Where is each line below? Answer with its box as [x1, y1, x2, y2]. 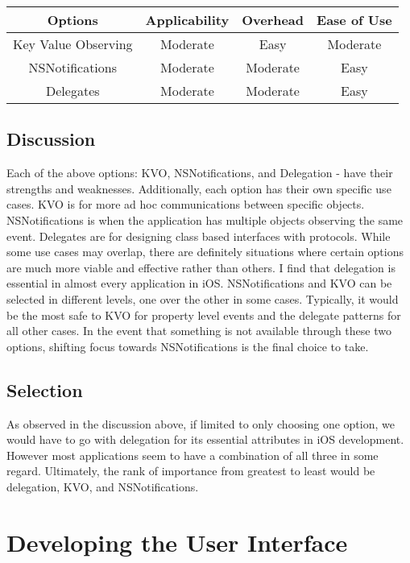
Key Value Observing [13, 35, 133, 53]
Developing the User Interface [6, 525, 348, 558]
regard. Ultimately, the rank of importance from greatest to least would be [6, 462, 375, 479]
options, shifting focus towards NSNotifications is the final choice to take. [6, 337, 369, 354]
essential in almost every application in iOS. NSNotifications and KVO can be [6, 275, 392, 292]
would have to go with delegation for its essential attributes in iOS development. [6, 431, 404, 448]
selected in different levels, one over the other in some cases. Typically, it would [6, 290, 399, 307]
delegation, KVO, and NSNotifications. [6, 478, 199, 495]
